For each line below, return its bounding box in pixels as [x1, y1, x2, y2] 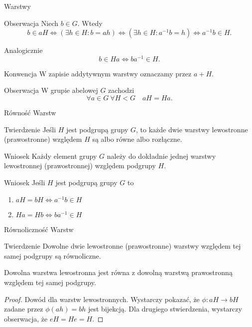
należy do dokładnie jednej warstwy [107, 150, 216, 161]
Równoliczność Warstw [4, 224, 74, 234]
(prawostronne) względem [4, 134, 82, 144]
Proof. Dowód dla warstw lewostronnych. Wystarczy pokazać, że [4, 294, 200, 304]
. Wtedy [77, 17, 103, 28]
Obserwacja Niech [4, 17, 59, 28]
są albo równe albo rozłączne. [92, 134, 182, 144]
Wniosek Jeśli [4, 177, 45, 188]
